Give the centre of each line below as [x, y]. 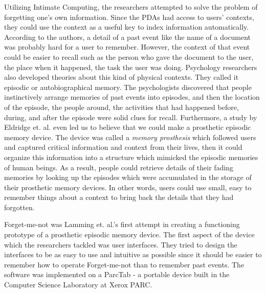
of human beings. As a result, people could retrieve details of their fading [119, 167]
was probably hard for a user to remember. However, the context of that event [127, 47]
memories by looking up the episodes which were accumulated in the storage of [128, 177]
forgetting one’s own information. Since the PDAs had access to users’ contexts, [129, 17]
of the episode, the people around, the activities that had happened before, [121, 107]
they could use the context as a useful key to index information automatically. [127, 27]
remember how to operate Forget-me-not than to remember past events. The [124, 264]
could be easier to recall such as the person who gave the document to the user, [129, 57]
